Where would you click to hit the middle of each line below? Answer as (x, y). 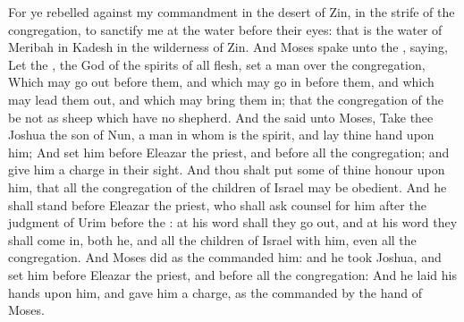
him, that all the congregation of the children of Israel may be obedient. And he (228, 186)
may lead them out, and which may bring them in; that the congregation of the (226, 99)
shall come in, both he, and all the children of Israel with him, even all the (212, 239)
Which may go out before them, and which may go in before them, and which (221, 82)
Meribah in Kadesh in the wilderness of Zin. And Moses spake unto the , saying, (228, 47)
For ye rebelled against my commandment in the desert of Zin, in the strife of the (232, 12)
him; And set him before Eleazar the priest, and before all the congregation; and (229, 152)
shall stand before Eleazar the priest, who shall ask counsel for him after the (217, 204)
